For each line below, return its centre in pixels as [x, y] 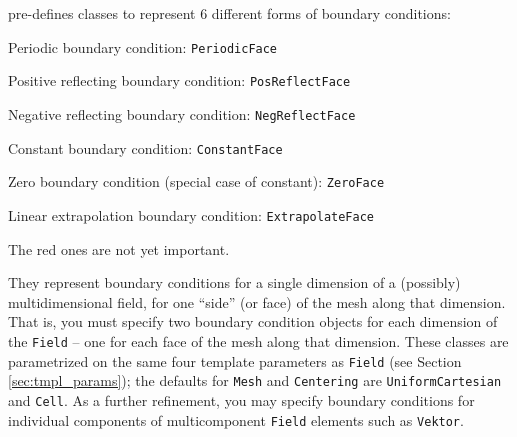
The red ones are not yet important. [119, 248]
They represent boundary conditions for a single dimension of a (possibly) [234, 282]
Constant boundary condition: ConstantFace [145, 147]
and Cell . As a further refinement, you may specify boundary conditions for [241, 399]
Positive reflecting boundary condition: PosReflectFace [179, 80]
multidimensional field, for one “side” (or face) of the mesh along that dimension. [257, 301]
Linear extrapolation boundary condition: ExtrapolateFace [191, 214]
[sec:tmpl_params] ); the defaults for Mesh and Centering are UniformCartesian [255, 380]
